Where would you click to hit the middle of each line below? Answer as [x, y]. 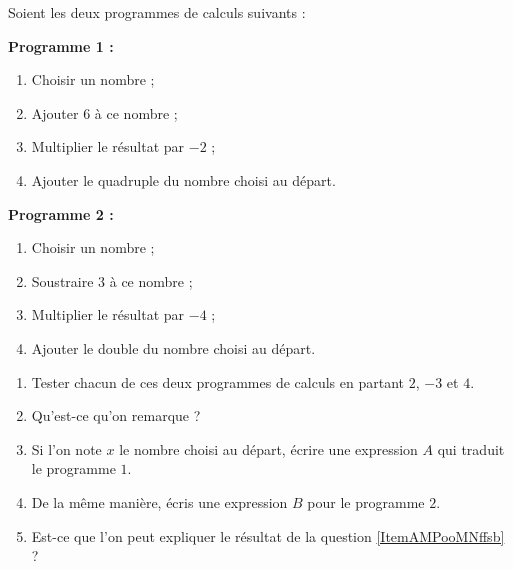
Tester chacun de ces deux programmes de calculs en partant [217, 381]
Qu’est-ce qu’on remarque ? [116, 415]
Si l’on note [66, 448]
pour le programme [366, 501]
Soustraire [62, 280]
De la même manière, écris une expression [159, 501]
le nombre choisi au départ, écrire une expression [268, 448]
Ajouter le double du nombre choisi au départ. [173, 347]
